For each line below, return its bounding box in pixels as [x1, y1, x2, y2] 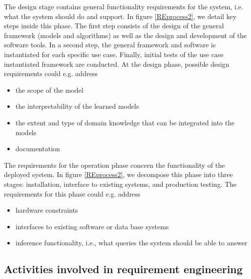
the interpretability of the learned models [15, 101, 139, 111]
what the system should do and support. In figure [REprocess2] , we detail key [4, 11, 237, 21]
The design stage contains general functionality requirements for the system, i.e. [4, 1, 243, 11]
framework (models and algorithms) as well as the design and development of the [4, 30, 247, 40]
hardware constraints [15, 205, 78, 215]
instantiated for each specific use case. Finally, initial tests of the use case [4, 49, 224, 59]
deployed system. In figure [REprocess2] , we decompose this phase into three [4, 169, 233, 179]
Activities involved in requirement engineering [4, 261, 243, 277]
